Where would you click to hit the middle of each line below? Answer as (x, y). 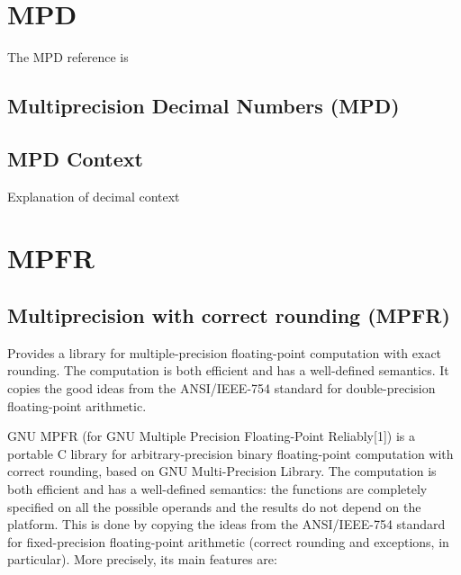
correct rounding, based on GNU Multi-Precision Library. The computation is (222, 471)
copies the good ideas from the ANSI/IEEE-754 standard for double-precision (221, 388)
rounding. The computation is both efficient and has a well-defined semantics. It (228, 370)
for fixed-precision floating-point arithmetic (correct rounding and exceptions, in (228, 541)
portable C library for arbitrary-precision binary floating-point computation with (230, 453)
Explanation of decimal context (94, 196)
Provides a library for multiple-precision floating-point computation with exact (225, 352)
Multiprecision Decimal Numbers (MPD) (203, 106)
